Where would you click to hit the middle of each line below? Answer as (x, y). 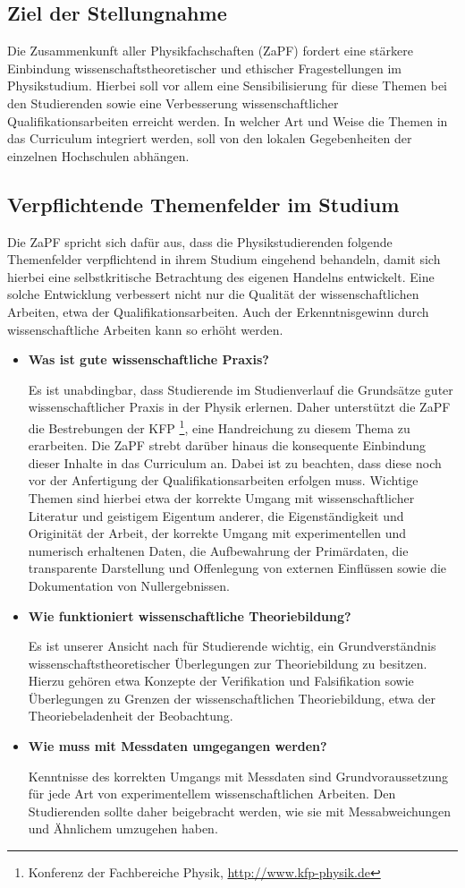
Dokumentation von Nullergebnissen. (129, 585)
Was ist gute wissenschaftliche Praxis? (148, 359)
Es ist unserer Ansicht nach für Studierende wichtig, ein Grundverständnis (232, 646)
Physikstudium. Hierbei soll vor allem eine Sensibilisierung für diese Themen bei (227, 85)
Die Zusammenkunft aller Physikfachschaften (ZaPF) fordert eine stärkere (210, 51)
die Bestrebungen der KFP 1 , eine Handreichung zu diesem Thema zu (219, 426)
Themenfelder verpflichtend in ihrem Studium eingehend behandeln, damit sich (224, 259)
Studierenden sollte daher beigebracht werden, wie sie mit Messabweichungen (239, 811)
